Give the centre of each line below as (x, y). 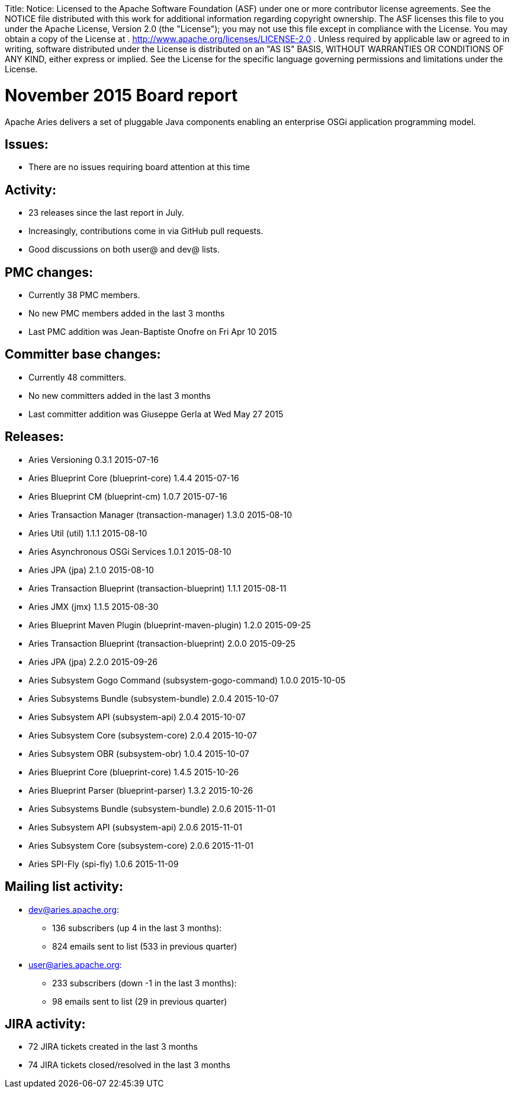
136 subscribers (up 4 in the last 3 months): (137, 928)
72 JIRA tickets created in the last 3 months (113, 1047)
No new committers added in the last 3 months (120, 395)
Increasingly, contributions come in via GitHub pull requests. (146, 231)
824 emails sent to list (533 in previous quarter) (145, 946)
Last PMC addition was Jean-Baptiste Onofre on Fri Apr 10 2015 (153, 332)
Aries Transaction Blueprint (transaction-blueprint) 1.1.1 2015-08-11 (158, 588)
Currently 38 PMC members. (84, 295)
